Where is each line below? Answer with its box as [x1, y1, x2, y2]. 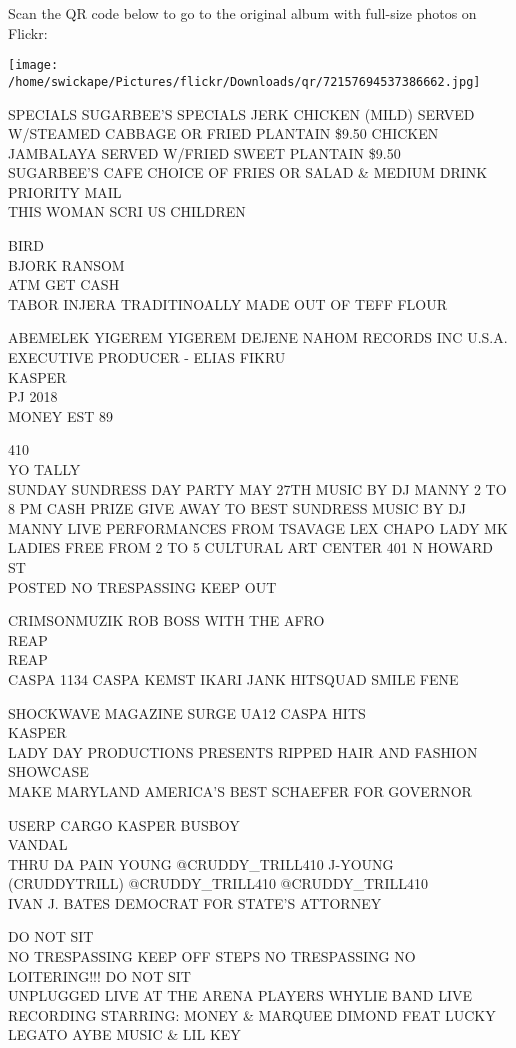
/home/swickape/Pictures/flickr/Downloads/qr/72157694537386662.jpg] [8, 74, 481, 89]
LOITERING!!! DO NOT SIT [8, 965, 191, 986]
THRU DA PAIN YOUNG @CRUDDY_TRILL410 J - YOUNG [8, 853, 394, 874]
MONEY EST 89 [8, 405, 114, 426]
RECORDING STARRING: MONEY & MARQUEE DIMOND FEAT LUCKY [8, 1004, 496, 1025]
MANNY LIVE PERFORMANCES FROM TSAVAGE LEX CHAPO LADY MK [8, 517, 508, 538]
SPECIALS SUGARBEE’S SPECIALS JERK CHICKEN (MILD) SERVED [8, 103, 475, 124]
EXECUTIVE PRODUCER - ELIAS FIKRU [8, 347, 286, 368]
